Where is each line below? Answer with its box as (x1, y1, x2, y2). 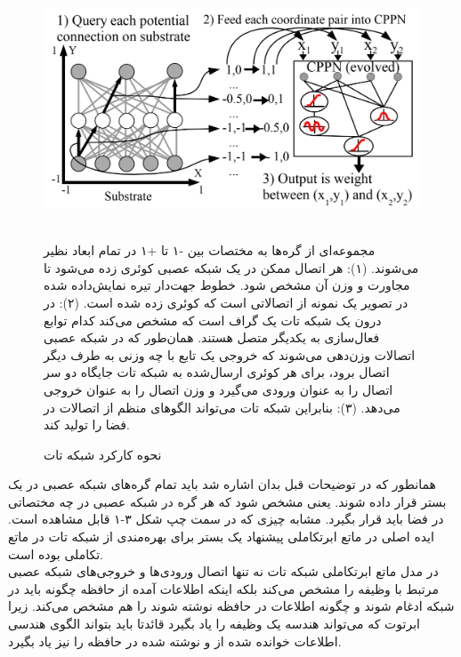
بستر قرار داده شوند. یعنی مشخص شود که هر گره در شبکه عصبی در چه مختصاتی (8, 492, 447, 510)
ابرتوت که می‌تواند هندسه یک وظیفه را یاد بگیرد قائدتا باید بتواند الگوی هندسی (8, 614, 420, 633)
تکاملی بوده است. (8, 544, 103, 563)
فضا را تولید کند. (44, 415, 130, 434)
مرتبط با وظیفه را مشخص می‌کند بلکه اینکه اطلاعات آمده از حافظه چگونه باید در (8, 579, 439, 597)
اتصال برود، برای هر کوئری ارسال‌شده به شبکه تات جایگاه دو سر (44, 363, 390, 381)
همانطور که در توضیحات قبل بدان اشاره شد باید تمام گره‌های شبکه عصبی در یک (8, 475, 436, 493)
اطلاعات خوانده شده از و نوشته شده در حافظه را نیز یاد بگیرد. (8, 631, 342, 650)
